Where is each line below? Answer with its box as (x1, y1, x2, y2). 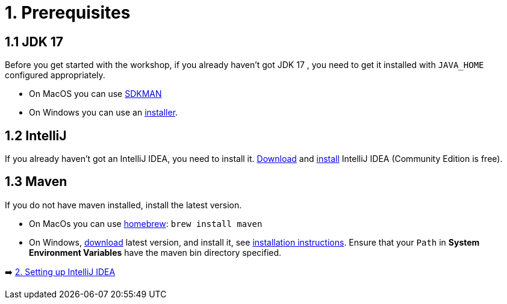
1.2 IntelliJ (5, 128, 67, 143)
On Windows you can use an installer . (29, 107, 178, 118)
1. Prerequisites (5, 2, 131, 23)
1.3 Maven (5, 174, 67, 190)
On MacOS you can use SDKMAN (29, 88, 162, 99)
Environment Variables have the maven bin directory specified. (29, 247, 282, 258)
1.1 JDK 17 (5, 34, 63, 49)
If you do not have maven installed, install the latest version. (5, 199, 242, 210)
